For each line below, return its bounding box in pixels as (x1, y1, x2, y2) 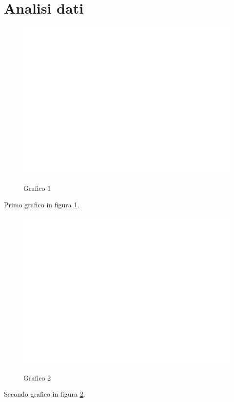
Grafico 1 (23, 183, 51, 193)
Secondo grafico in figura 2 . (4, 389, 85, 399)
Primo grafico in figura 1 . (4, 199, 79, 209)
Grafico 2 (23, 372, 51, 382)
